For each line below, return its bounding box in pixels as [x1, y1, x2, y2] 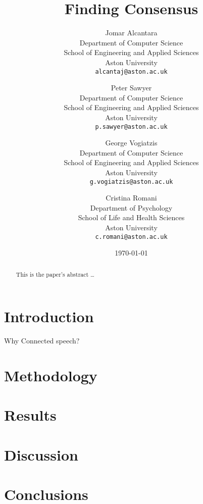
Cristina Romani [106, 192, 157, 203]
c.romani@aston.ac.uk [95, 233, 168, 240]
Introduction [4, 306, 94, 327]
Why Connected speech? [4, 335, 80, 346]
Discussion [4, 444, 78, 465]
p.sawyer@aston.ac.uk [95, 123, 168, 130]
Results [4, 405, 57, 425]
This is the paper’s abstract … [16, 270, 95, 278]
